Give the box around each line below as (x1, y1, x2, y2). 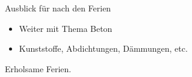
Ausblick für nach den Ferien (5, 2, 111, 14)
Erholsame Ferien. (5, 62, 72, 75)
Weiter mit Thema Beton (19, 22, 113, 34)
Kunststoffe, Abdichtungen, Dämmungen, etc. (19, 42, 188, 55)
